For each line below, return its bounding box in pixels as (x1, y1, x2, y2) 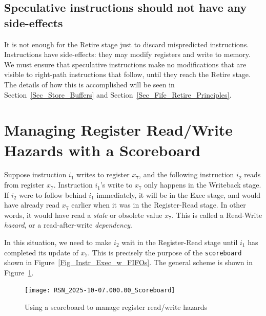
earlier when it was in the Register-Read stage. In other (71, 199, 246, 210)
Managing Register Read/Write (4, 119, 233, 140)
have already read (4, 199, 60, 210)
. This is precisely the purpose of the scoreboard (88, 247, 242, 257)
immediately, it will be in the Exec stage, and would (96, 189, 261, 200)
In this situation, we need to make (4, 237, 112, 248)
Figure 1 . (4, 267, 34, 277)
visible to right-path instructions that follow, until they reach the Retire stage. (4, 69, 251, 80)
